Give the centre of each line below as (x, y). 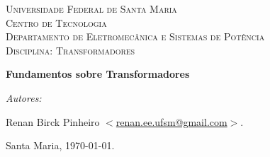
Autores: (24, 97)
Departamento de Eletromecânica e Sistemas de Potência (135, 36)
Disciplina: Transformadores (71, 50)
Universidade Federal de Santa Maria (91, 8)
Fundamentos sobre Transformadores (98, 74)
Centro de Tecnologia (56, 22)
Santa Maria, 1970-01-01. (60, 145)
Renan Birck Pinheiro (53, 121)
